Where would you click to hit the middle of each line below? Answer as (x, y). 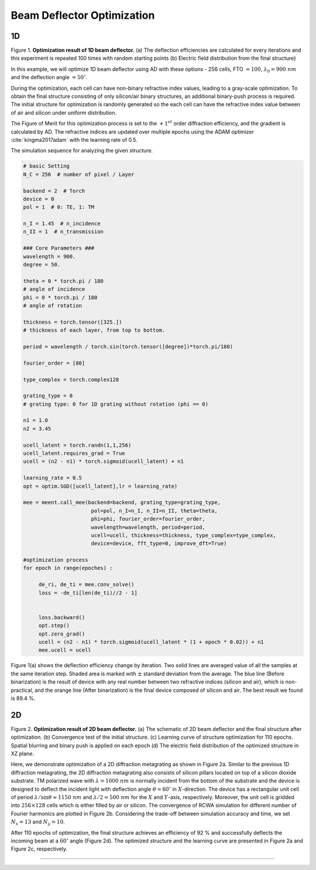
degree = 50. (42, 265)
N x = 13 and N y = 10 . (38, 823)
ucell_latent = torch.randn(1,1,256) (77, 445)
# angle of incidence (54, 289)
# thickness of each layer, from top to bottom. (94, 330)
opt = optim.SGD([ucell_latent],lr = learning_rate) (100, 486)
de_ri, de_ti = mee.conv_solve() (86, 584)
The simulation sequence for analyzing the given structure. (82, 151)
